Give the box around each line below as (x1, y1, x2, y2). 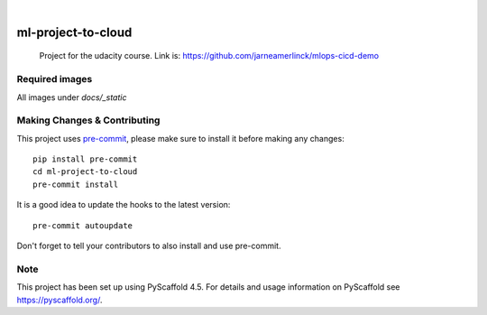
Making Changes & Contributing (16, 114, 161, 126)
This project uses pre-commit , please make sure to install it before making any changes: (16, 133, 345, 144)
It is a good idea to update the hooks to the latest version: (16, 199, 231, 210)
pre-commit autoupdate (32, 220, 133, 230)
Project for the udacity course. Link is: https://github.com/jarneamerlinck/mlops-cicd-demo (39, 51, 380, 61)
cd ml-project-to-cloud (32, 167, 138, 177)
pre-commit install (32, 179, 119, 190)
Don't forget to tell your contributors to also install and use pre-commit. (16, 240, 281, 252)
